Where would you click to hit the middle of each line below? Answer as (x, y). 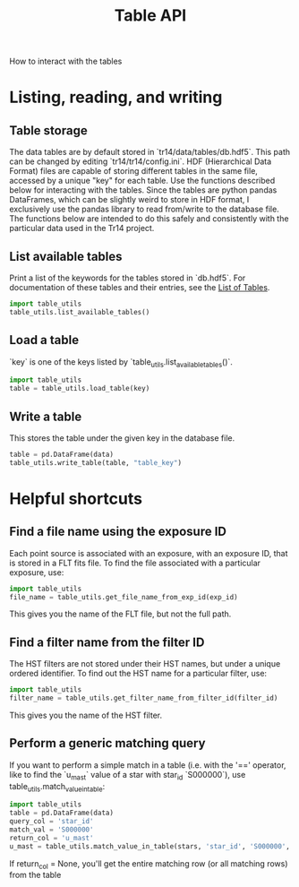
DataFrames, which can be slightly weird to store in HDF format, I (129, 200)
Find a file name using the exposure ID (118, 532)
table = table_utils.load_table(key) (80, 389)
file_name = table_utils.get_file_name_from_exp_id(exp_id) (124, 597)
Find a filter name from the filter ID (107, 642)
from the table (35, 875)
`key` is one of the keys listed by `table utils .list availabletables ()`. (121, 362)
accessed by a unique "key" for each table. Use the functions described (142, 181)
